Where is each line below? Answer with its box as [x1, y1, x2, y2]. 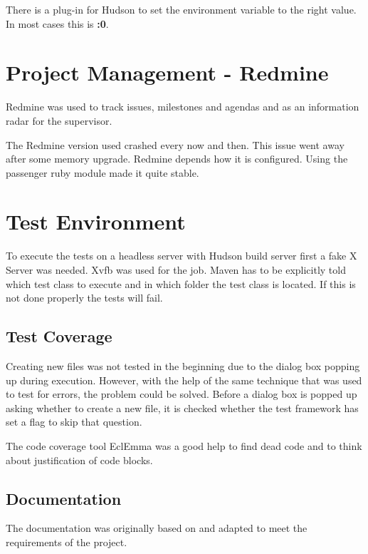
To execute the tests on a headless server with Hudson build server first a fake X [6, 248, 357, 263]
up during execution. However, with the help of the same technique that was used [6, 372, 362, 387]
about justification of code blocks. [6, 452, 153, 467]
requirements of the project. [6, 534, 127, 549]
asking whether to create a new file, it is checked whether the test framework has [6, 400, 359, 415]
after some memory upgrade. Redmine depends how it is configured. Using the [6, 151, 348, 166]
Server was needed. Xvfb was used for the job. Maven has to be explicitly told [6, 262, 346, 277]
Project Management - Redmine [6, 58, 329, 87]
